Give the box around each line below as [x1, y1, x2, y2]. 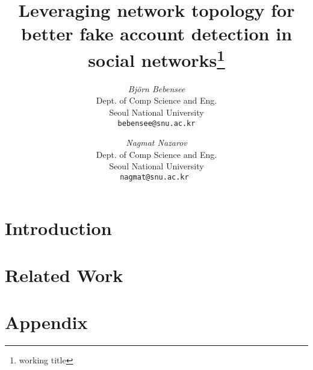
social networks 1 [88, 45, 225, 72]
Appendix [5, 310, 88, 334]
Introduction [5, 215, 112, 240]
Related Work [5, 263, 123, 287]
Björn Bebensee [128, 82, 185, 95]
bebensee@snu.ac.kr [117, 119, 196, 128]
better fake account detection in [20, 21, 293, 46]
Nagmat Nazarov [126, 136, 187, 149]
